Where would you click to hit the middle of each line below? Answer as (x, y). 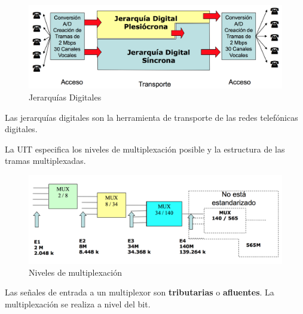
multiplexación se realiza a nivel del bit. (78, 304)
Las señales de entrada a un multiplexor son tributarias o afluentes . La (140, 292)
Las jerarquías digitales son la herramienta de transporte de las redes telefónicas (151, 117)
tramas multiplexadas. (45, 161)
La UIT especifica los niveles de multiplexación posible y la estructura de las (145, 149)
